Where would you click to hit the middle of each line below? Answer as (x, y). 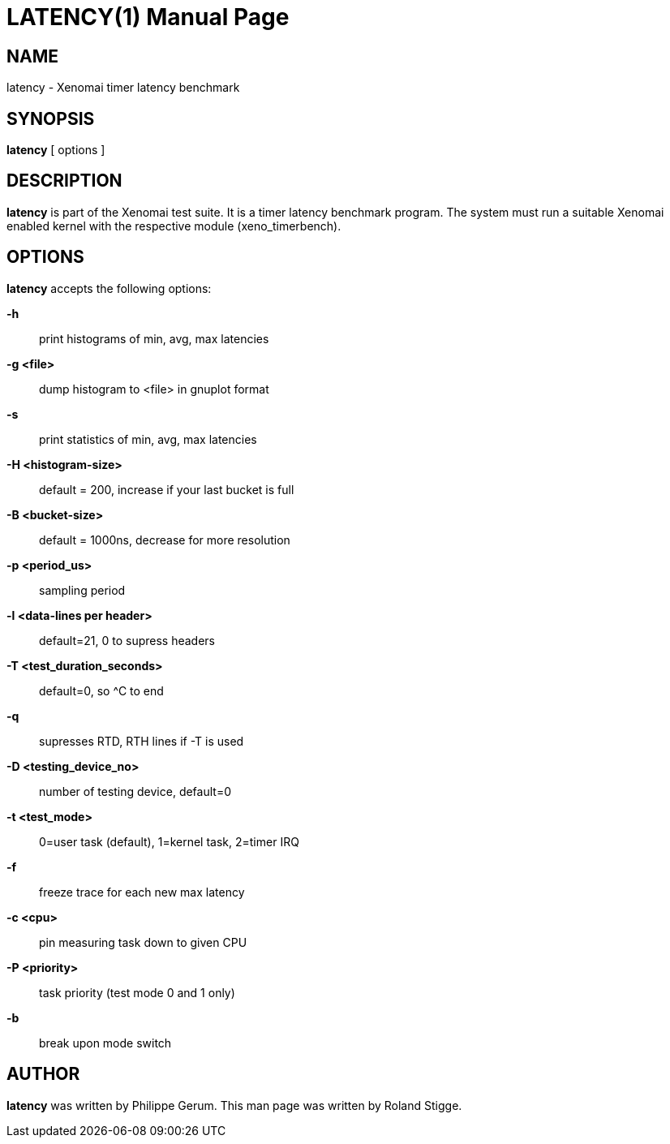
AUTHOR (43, 1074)
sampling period (82, 590)
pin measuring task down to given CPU (143, 942)
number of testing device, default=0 (135, 791)
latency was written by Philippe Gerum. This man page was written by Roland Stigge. (234, 1105)
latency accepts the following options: (109, 288)
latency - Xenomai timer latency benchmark (123, 88)
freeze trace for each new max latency (142, 892)
